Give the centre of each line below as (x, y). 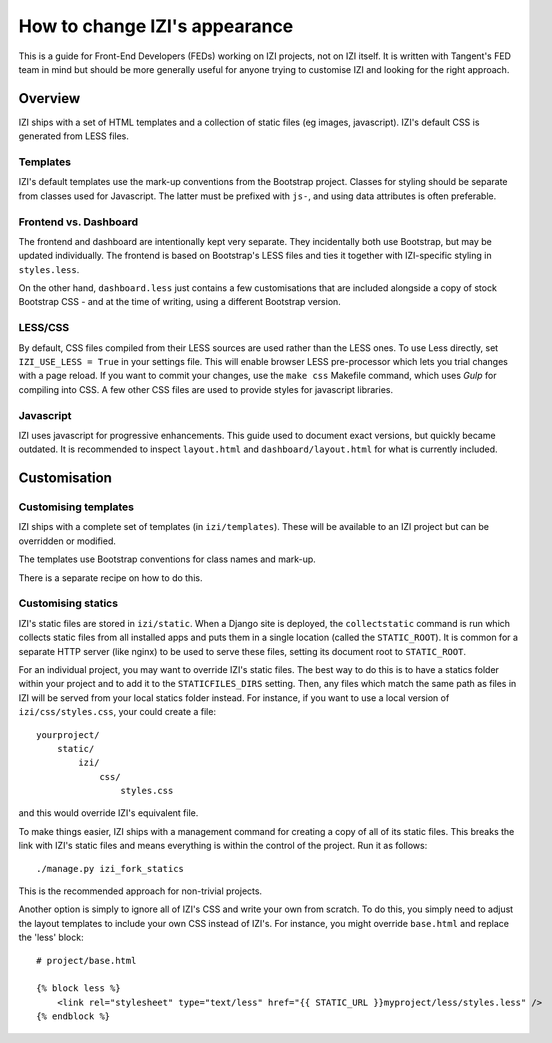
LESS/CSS (44, 328)
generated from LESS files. (74, 136)
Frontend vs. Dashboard (78, 222)
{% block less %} (78, 988)
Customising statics (68, 603)
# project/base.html (86, 960)
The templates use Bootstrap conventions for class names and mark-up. (167, 559)
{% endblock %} (73, 1016)
